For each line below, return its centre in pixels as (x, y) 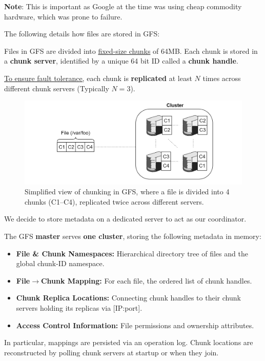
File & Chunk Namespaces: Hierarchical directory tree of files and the (132, 253)
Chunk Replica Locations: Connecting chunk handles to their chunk (128, 298)
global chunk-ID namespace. (60, 263)
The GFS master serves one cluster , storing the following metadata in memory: (133, 236)
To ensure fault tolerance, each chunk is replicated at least (98, 78)
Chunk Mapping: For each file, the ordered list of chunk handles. (146, 280)
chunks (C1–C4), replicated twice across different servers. (114, 201)
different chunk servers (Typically (57, 88)
